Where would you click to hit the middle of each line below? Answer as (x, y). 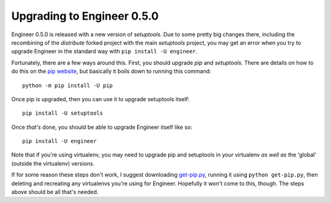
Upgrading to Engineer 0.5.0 (85, 16)
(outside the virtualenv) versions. (53, 163)
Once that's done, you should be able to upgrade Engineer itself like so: (102, 127)
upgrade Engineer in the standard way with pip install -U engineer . (104, 52)
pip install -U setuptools (63, 113)
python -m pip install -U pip (68, 85)
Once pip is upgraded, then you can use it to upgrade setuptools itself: (101, 99)
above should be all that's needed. (55, 192)
